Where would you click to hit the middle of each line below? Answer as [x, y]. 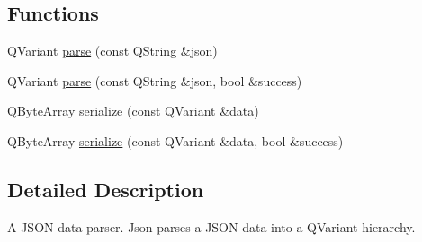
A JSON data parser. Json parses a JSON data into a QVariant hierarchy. [211, 226]
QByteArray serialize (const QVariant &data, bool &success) [175, 140]
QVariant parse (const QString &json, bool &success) [155, 80]
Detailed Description [106, 189]
